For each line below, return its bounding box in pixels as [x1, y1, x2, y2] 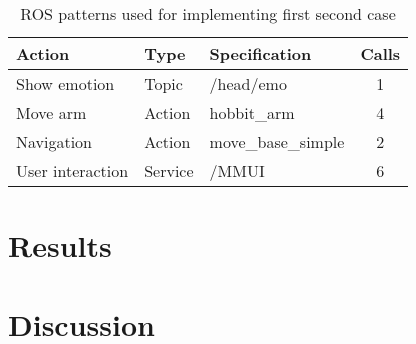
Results [8, 225, 112, 266]
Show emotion [16, 72, 115, 95]
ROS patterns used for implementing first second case [20, 2, 396, 25]
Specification [209, 42, 312, 65]
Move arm [16, 101, 87, 124]
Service [144, 159, 194, 182]
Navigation [16, 130, 93, 153]
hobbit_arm [209, 101, 295, 124]
